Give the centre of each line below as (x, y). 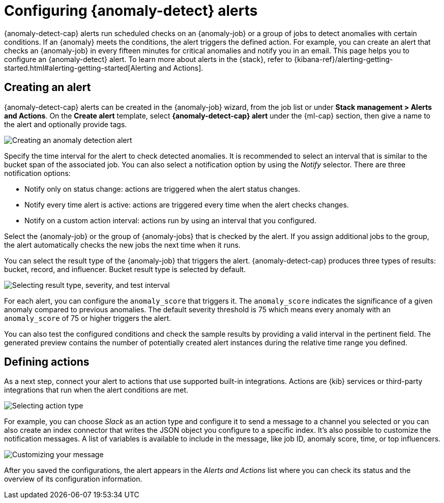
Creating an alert (48, 87)
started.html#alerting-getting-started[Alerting (80, 68)
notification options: (37, 173)
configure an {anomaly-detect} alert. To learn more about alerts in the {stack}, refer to (148, 59)
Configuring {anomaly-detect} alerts (131, 11)
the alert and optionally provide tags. (66, 124)
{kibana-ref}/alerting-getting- (344, 59)
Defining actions (47, 362)
